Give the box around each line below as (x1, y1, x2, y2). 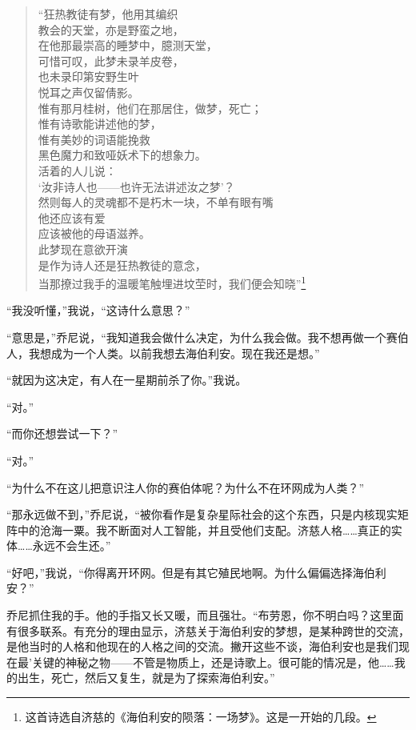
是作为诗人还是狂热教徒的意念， (38, 256, 206, 273)
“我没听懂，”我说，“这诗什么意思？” (6, 302, 190, 319)
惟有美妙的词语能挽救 (38, 130, 150, 147)
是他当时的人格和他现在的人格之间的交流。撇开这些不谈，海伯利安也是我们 (6, 638, 398, 655)
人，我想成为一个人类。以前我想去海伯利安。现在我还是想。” (6, 344, 320, 361)
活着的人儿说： (38, 162, 117, 178)
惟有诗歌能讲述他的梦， (38, 115, 162, 132)
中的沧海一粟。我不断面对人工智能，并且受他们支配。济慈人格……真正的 (17, 521, 391, 538)
